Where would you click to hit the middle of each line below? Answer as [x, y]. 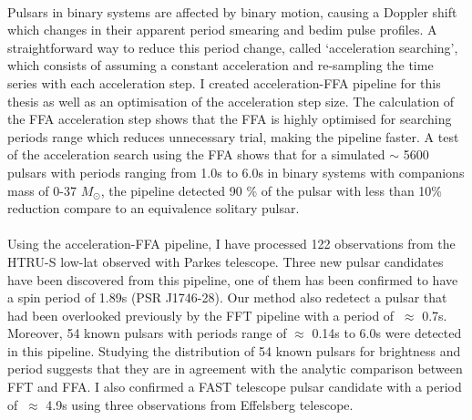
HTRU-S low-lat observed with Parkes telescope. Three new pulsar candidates [226, 261]
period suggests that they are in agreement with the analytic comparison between [235, 369]
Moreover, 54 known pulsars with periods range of [147, 333]
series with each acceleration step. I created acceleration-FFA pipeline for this [224, 82]
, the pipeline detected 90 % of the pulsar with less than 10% [271, 190]
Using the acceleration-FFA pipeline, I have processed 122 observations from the [231, 244]
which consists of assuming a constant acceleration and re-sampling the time [221, 65]
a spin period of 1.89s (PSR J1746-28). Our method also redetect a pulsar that [227, 297]
